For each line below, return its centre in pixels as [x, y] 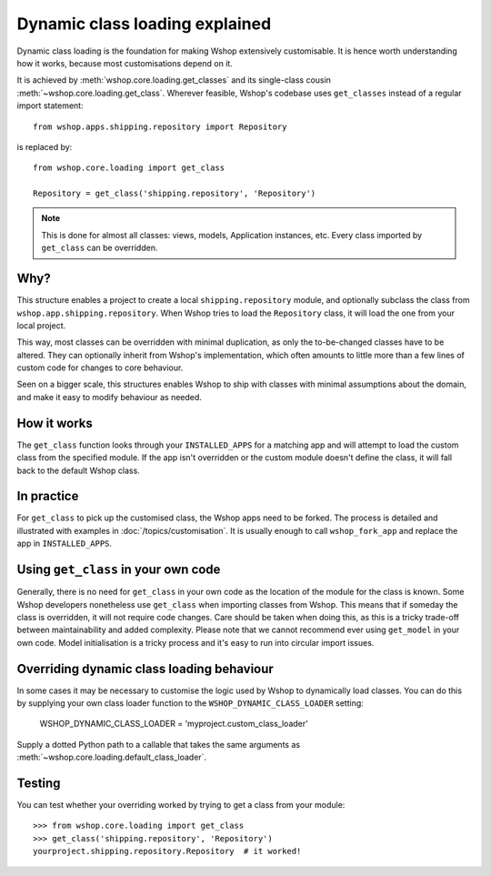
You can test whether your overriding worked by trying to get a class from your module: [181, 805]
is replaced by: [45, 146]
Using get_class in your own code [119, 570]
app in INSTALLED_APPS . [65, 544]
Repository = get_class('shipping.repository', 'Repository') [175, 194]
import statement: [50, 106]
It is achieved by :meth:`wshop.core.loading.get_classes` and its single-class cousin [174, 80]
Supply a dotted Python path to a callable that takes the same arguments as [158, 744]
